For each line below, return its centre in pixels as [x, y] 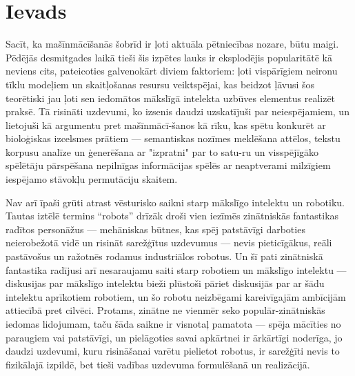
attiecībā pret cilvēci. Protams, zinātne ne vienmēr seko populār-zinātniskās [165, 310]
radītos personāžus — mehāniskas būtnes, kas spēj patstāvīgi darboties [155, 229]
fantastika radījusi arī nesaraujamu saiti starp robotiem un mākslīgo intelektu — [176, 269]
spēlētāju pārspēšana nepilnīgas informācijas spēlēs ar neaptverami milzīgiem [168, 165]
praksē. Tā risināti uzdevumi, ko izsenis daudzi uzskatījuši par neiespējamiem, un [177, 111]
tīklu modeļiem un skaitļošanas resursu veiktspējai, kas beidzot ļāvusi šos [160, 84]
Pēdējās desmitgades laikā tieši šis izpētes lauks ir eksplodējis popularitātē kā [169, 57]
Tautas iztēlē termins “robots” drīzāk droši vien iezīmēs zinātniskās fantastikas [172, 216]
